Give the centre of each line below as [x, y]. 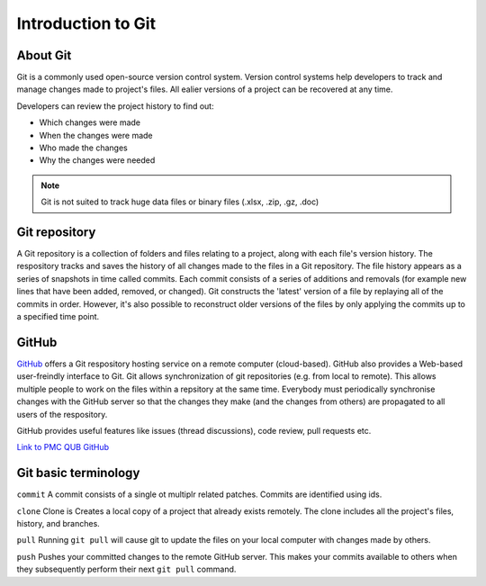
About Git [44, 55]
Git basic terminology [78, 473]
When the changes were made [96, 135]
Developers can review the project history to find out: [116, 106]
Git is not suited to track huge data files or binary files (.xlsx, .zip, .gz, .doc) [180, 202]
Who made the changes [83, 148]
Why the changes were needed [97, 160]
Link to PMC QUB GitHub [63, 447]
